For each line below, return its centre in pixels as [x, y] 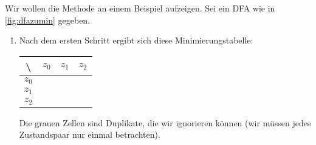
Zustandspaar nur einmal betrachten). [90, 134]
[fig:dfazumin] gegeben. [48, 20]
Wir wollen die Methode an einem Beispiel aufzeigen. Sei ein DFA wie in [140, 8]
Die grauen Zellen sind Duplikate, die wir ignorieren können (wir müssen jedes [165, 122]
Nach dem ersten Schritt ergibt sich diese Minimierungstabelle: [136, 40]
